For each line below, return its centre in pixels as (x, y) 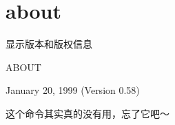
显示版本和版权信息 (49, 44)
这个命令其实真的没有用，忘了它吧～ (87, 113)
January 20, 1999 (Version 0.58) (73, 90)
